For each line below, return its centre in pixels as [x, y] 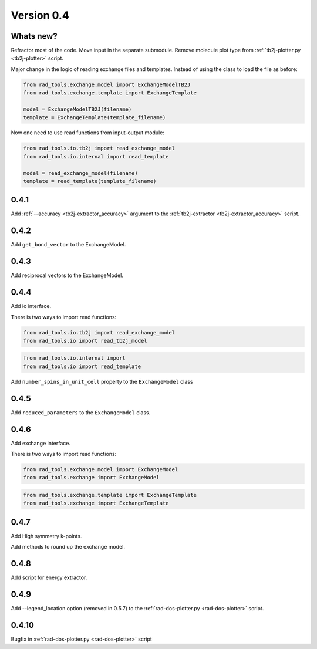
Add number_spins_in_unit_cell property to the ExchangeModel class [102, 381]
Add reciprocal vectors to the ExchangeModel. [67, 275]
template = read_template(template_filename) [90, 181]
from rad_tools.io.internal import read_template [96, 156]
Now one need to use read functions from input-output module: [87, 133]
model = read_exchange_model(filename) [80, 173]
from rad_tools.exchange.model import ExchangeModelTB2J [107, 84]
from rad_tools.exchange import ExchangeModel [91, 478]
